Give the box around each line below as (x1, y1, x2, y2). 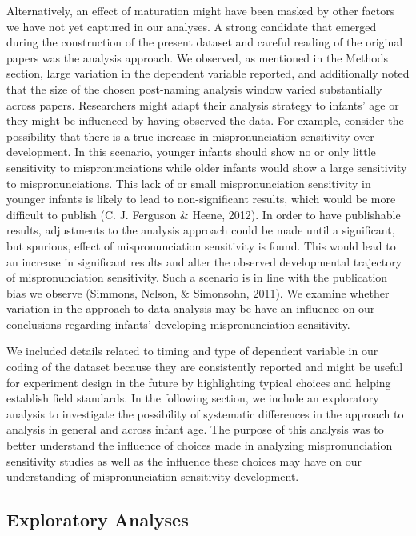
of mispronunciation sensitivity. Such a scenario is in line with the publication (6, 269, 388, 286)
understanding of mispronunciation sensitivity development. (6, 468, 299, 485)
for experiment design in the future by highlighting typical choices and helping (6, 374, 391, 390)
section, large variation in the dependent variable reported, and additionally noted (6, 65, 410, 82)
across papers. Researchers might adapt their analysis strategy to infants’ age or (6, 96, 399, 113)
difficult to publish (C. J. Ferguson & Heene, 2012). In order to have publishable (6, 206, 401, 222)
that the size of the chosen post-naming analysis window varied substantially (6, 80, 382, 97)
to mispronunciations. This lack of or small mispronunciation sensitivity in (6, 174, 371, 191)
